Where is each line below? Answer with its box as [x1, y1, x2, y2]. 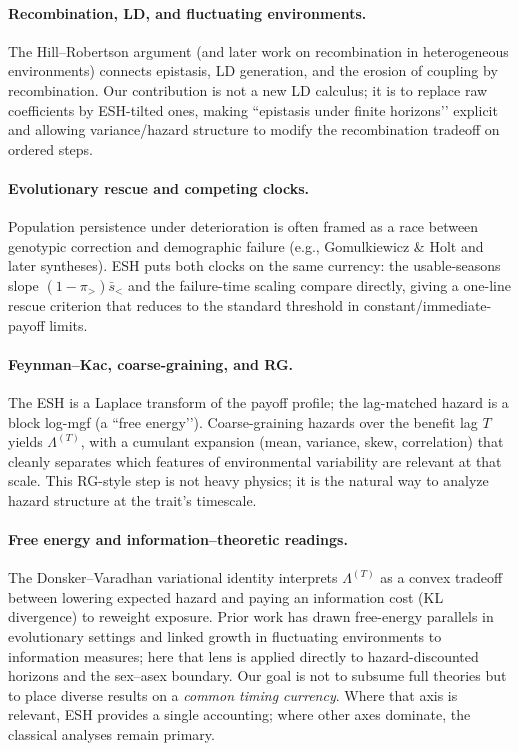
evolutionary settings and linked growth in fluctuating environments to [8, 626, 442, 647]
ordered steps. [8, 138, 94, 159]
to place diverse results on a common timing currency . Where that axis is [8, 684, 458, 705]
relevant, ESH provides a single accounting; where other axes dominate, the [8, 704, 471, 725]
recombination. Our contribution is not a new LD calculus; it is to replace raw [8, 79, 488, 100]
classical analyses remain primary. [8, 724, 215, 745]
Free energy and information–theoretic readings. [8, 529, 348, 550]
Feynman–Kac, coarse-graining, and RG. [8, 353, 294, 374]
